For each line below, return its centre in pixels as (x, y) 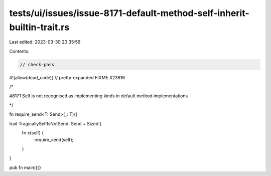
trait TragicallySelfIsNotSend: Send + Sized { (55, 123)
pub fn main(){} (25, 167)
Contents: (19, 51)
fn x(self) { (33, 133)
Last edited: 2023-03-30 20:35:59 (45, 42)
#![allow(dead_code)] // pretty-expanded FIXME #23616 (67, 77)
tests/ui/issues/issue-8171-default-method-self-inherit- (129, 13)
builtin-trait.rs (39, 27)
